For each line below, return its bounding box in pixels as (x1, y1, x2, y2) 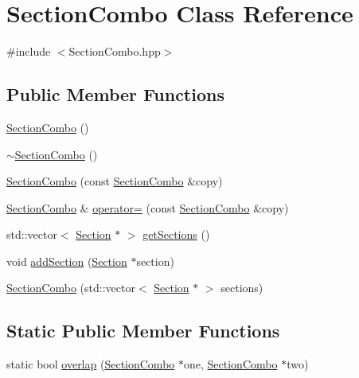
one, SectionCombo (184, 356, 278, 372)
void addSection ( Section (6, 252, 127, 269)
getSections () (142, 226, 210, 243)
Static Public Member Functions (6, 318, 280, 343)
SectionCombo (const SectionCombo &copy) (6, 173, 223, 189)
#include (6, 43, 51, 60)
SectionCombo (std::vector (6, 279, 135, 296)
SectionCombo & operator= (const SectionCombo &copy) (6, 199, 289, 216)
